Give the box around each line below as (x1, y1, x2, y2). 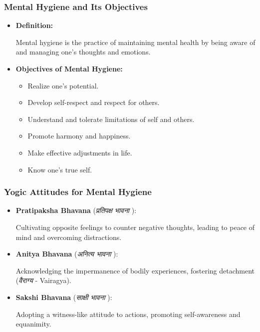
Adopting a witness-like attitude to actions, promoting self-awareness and (15, 308, 241, 319)
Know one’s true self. (27, 164, 92, 174)
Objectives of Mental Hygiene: (15, 63, 123, 73)
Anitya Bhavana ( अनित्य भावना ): (15, 248, 118, 259)
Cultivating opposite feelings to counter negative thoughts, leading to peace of (15, 221, 255, 232)
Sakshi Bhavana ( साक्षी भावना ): (15, 291, 112, 302)
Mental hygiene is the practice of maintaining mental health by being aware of (15, 36, 256, 47)
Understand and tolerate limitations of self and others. (27, 113, 195, 124)
